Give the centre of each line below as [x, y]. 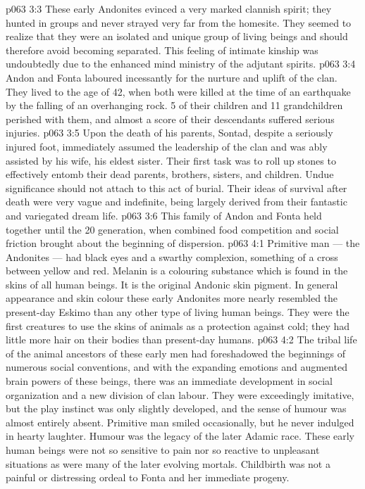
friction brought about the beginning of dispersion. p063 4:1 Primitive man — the [183, 243]
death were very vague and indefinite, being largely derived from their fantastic [177, 202]
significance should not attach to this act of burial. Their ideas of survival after [177, 188]
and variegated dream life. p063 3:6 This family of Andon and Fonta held [164, 215]
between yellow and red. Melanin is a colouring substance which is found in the [177, 271]
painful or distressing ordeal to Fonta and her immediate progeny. [148, 477]
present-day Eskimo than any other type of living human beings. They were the [178, 312]
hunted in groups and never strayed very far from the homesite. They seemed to [179, 22]
